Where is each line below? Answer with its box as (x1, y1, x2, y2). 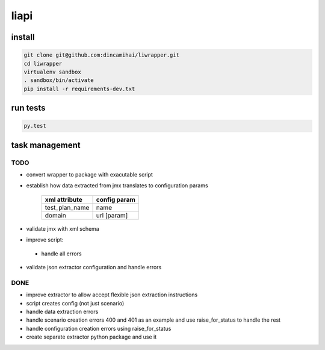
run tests (11, 103, 46, 113)
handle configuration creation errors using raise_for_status (26, 325, 172, 332)
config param (96, 195, 135, 204)
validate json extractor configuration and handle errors (26, 264, 162, 271)
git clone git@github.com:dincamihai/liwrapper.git (23, 52, 180, 58)
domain (45, 211, 66, 219)
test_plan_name (45, 203, 90, 211)
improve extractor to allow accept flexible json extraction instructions (26, 291, 198, 298)
